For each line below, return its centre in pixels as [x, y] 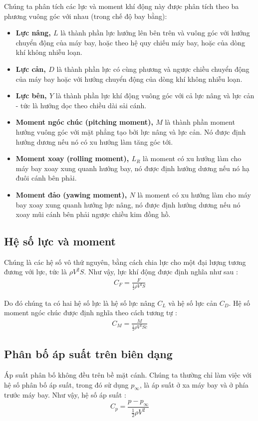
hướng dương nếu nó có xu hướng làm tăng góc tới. [94, 141]
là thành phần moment [200, 122]
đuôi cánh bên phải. [46, 178]
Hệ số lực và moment [60, 241]
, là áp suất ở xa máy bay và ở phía [194, 384]
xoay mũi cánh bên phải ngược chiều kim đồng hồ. [93, 214]
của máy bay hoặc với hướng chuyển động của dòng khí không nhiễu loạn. [129, 79]
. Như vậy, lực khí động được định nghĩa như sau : [161, 272]
